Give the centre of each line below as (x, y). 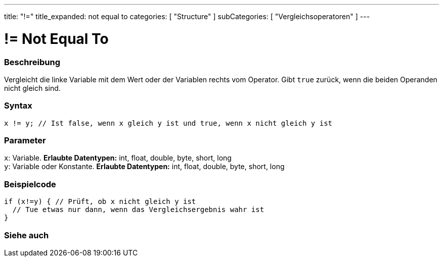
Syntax (18, 106)
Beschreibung (32, 62)
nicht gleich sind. (32, 88)
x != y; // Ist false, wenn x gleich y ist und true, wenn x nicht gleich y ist (168, 123)
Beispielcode (30, 184)
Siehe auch (27, 235)
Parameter (25, 140)
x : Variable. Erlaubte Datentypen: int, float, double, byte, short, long (118, 158)
